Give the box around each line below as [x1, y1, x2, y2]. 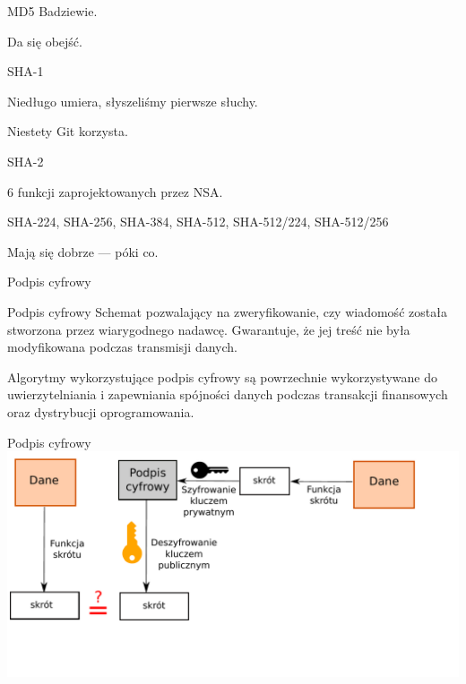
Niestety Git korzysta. [7, 122, 128, 141]
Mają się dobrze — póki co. [7, 242, 159, 261]
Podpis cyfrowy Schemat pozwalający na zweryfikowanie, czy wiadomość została [7, 302, 447, 321]
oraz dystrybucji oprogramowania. [7, 402, 194, 421]
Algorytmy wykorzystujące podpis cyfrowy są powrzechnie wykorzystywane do [7, 367, 437, 386]
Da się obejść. [7, 31, 82, 50]
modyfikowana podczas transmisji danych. [7, 338, 237, 356]
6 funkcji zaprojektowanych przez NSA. [7, 182, 223, 201]
